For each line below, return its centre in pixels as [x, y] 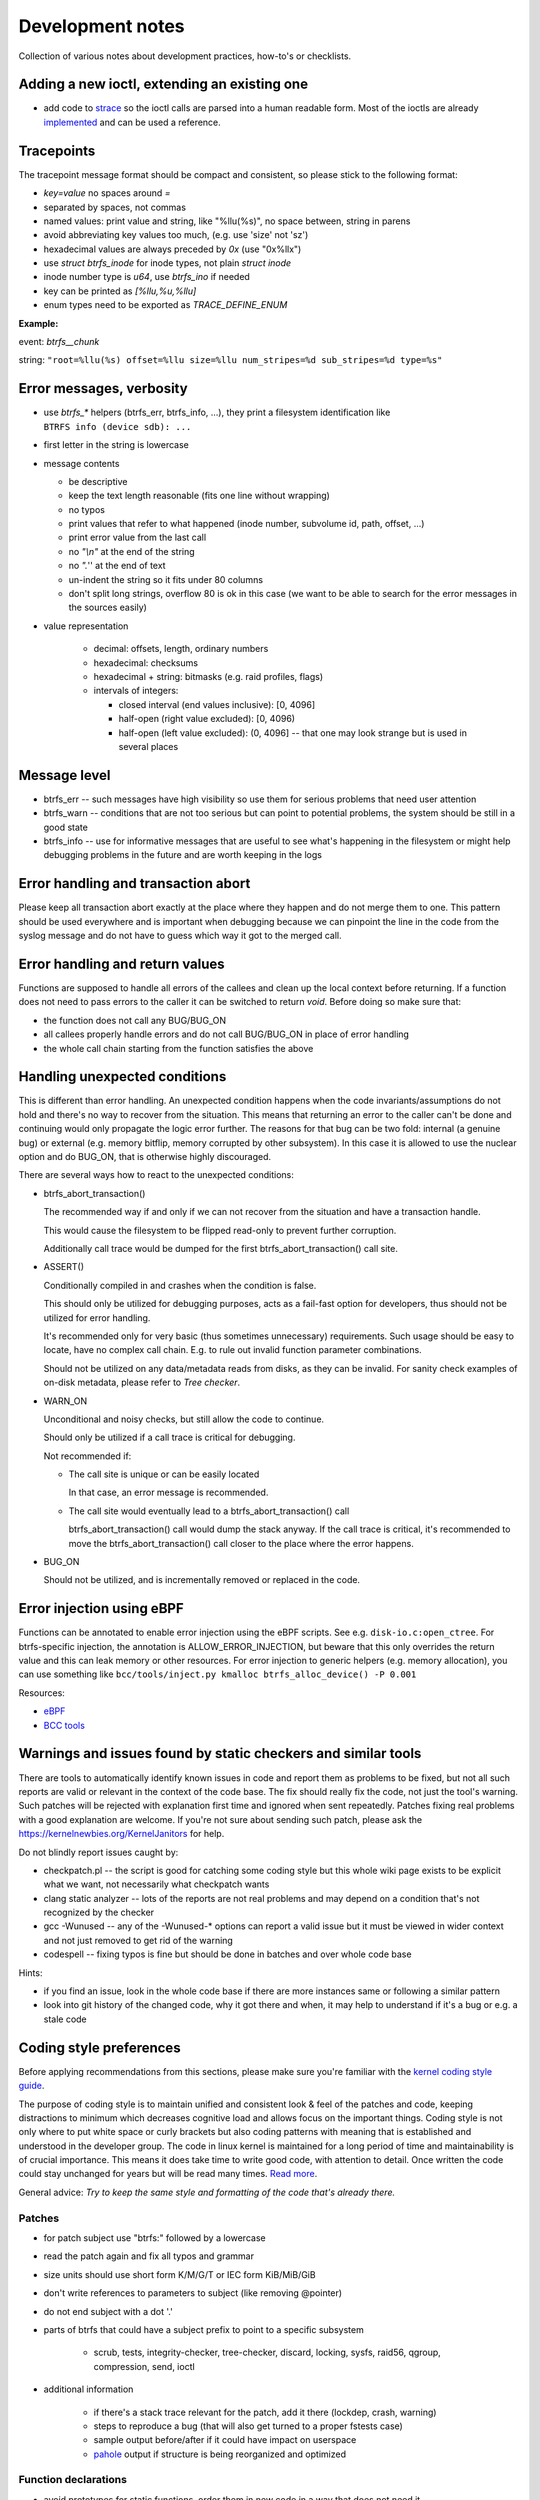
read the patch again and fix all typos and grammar [149, 2256]
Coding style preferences [99, 2047]
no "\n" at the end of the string [131, 551]
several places [148, 746]
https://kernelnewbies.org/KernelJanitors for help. [121, 1834]
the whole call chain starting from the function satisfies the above [178, 1048]
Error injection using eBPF [101, 1608]
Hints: [30, 1972]
